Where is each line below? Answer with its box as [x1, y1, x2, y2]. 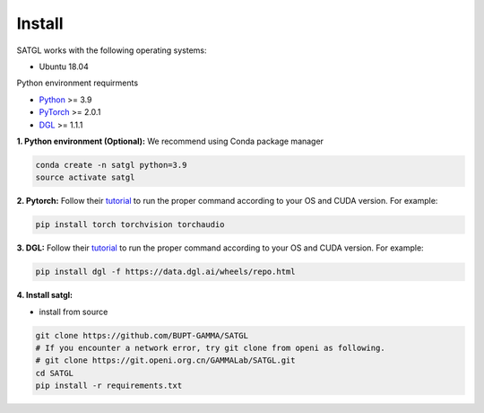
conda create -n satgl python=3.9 [35, 160, 187, 170]
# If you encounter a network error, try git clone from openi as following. [35, 342, 385, 353]
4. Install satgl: [16, 290, 73, 301]
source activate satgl [35, 172, 135, 183]
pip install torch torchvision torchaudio [35, 220, 225, 230]
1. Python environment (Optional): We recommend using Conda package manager [16, 136, 324, 146]
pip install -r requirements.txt [35, 381, 183, 391]
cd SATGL [35, 368, 74, 378]
